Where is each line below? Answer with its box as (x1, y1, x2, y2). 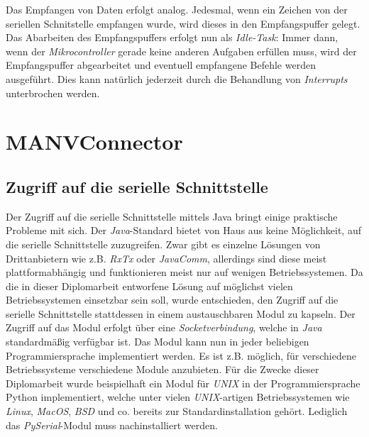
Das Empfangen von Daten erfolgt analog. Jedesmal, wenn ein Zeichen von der (6, 2, 348, 16)
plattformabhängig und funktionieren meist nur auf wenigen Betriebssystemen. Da (6, 265, 363, 280)
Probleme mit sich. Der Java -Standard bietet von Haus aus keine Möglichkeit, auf (6, 223, 361, 238)
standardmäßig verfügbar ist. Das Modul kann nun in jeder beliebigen (6, 334, 309, 349)
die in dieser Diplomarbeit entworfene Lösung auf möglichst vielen (6, 278, 293, 293)
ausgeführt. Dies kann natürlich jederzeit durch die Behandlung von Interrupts (6, 71, 348, 86)
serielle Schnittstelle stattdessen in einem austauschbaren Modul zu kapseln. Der (6, 306, 356, 321)
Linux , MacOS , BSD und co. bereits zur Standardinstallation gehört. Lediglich (6, 404, 348, 419)
